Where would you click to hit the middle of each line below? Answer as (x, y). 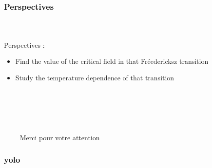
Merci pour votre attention (60, 138)
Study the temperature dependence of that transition (95, 77)
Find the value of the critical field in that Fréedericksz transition (112, 61)
